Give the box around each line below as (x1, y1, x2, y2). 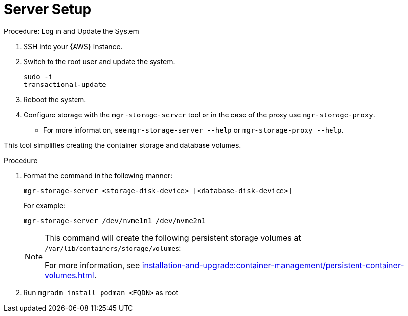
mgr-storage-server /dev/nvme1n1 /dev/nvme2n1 (24, 216, 205, 225)
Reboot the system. (24, 95, 86, 104)
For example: (24, 201, 66, 210)
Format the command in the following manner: (24, 171, 173, 180)
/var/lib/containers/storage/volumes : (45, 242, 181, 253)
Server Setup (4, 1, 92, 18)
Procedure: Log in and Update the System (4, 27, 139, 35)
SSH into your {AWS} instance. (24, 42, 123, 51)
